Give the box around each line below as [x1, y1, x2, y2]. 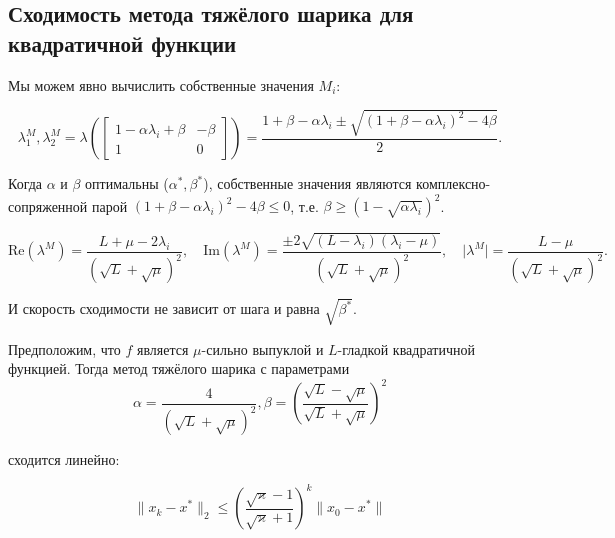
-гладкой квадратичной [337, 338, 475, 359]
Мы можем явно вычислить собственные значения [8, 74, 314, 95]
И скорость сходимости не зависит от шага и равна [8, 298, 320, 319]
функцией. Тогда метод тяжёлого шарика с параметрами [8, 358, 350, 379]
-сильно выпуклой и [201, 338, 324, 359]
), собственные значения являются [203, 173, 412, 194]
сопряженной [8, 195, 88, 216]
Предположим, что [8, 338, 121, 359]
